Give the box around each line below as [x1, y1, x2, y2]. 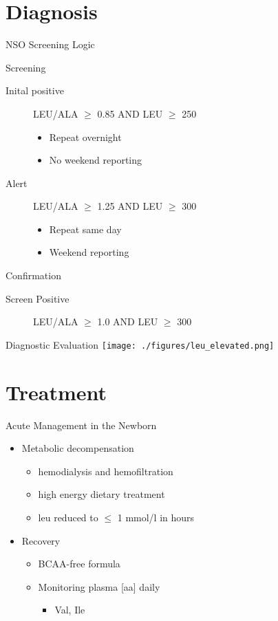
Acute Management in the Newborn [6, 417, 157, 432]
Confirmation [6, 268, 61, 283]
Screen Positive [6, 291, 69, 305]
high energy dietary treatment [38, 487, 165, 501]
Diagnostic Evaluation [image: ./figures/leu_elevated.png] [6, 337, 275, 351]
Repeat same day [49, 221, 122, 236]
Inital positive [6, 83, 64, 98]
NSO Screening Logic [6, 37, 95, 52]
